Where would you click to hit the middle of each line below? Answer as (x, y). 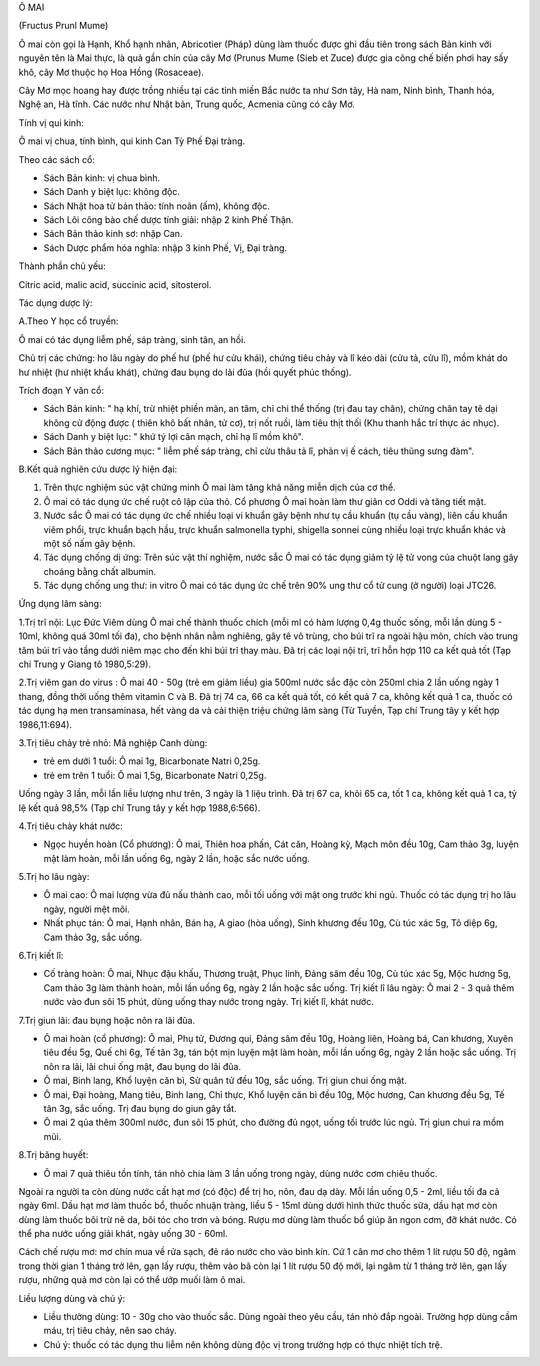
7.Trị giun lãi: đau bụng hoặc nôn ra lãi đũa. (106, 1020)
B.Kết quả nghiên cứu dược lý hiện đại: (98, 469)
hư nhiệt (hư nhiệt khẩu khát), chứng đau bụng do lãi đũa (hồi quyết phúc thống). (185, 372)
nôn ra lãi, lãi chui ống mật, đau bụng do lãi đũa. (142, 1066)
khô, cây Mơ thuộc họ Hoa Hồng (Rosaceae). (111, 72)
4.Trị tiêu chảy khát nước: (71, 826)
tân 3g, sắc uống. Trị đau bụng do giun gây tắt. (140, 1108)
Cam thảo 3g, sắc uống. (93, 937)
